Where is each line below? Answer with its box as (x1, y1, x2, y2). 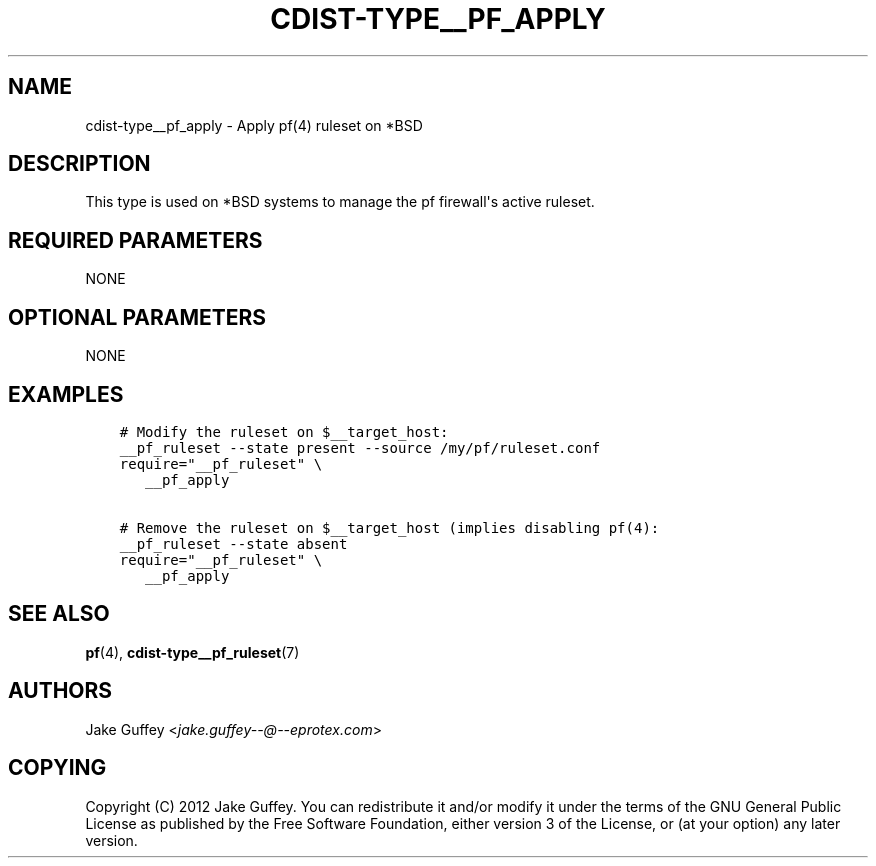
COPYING (8, 755, 107, 781)
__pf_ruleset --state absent (119, 535, 348, 552)
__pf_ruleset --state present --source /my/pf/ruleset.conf (119, 439, 601, 456)
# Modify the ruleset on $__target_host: (119, 423, 449, 440)
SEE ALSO (8, 601, 110, 627)
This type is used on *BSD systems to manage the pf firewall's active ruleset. (85, 193, 595, 211)
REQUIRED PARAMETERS (8, 227, 263, 253)
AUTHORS (8, 678, 113, 704)
